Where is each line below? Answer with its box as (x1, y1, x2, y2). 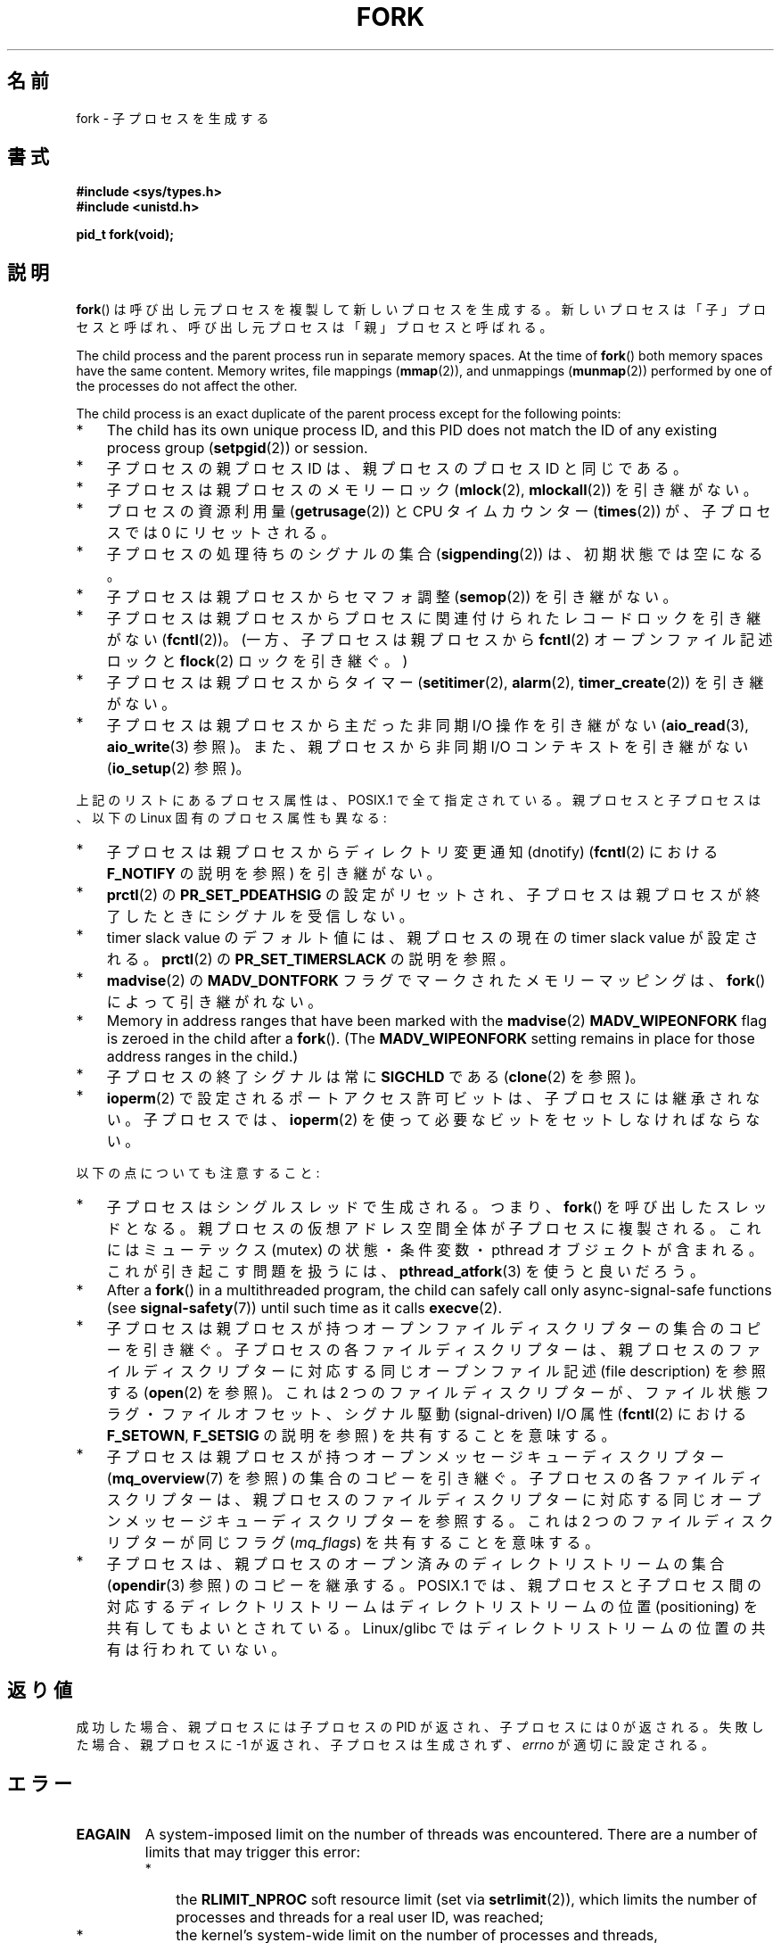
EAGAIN (76, 1824, 131, 1843)
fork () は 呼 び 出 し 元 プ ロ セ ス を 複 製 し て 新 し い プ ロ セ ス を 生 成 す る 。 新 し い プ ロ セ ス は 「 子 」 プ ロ (76, 302, 766, 318)
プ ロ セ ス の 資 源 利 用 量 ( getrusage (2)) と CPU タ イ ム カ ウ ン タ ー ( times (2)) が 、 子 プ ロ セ (106, 502, 771, 521)
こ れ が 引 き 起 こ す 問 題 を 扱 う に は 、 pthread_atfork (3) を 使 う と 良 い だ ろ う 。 (106, 1262, 704, 1281)
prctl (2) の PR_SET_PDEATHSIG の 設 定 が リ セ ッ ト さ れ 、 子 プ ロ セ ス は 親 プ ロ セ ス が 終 (106, 886, 760, 905)
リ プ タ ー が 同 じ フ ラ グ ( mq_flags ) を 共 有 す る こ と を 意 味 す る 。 (106, 1534, 599, 1552)
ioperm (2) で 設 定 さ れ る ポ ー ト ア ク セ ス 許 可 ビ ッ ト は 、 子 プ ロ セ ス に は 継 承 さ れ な (106, 1089, 760, 1108)
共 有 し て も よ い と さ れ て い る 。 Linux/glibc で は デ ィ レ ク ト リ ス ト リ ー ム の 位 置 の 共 (106, 1619, 766, 1638)
